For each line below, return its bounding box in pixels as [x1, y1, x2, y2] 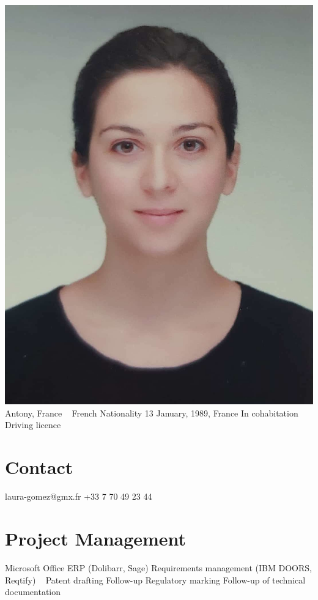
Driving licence [5, 418, 61, 431]
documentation [5, 585, 61, 598]
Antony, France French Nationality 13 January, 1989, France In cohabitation [5, 406, 298, 419]
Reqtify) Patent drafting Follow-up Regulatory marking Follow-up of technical [5, 573, 306, 586]
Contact [5, 454, 73, 480]
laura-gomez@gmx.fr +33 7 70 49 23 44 [5, 490, 152, 503]
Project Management [5, 525, 187, 550]
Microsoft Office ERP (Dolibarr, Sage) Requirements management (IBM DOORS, [5, 561, 312, 574]
